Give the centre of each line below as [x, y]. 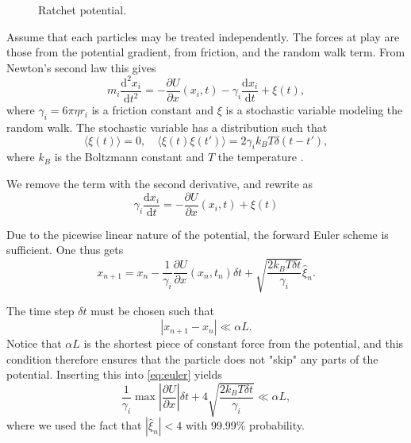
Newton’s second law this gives [81, 67]
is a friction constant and [153, 110]
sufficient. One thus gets [65, 250]
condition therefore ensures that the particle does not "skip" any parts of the [192, 358]
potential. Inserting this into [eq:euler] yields [114, 374]
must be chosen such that [152, 311]
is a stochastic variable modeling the [314, 110]
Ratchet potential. [83, 10]
